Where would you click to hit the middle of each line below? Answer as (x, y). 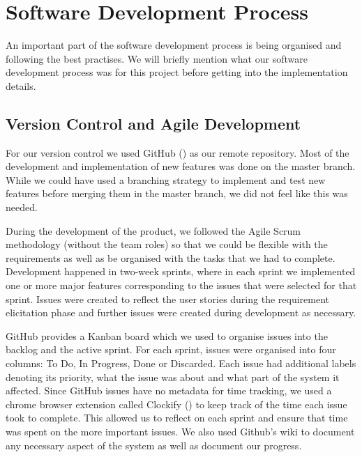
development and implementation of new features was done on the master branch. (181, 166)
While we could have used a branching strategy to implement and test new (166, 179)
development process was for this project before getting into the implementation (177, 72)
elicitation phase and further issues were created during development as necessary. (181, 312)
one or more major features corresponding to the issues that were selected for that (181, 285)
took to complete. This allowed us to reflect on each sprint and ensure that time (177, 418)
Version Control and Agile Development (153, 123)
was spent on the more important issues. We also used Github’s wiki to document (180, 431)
